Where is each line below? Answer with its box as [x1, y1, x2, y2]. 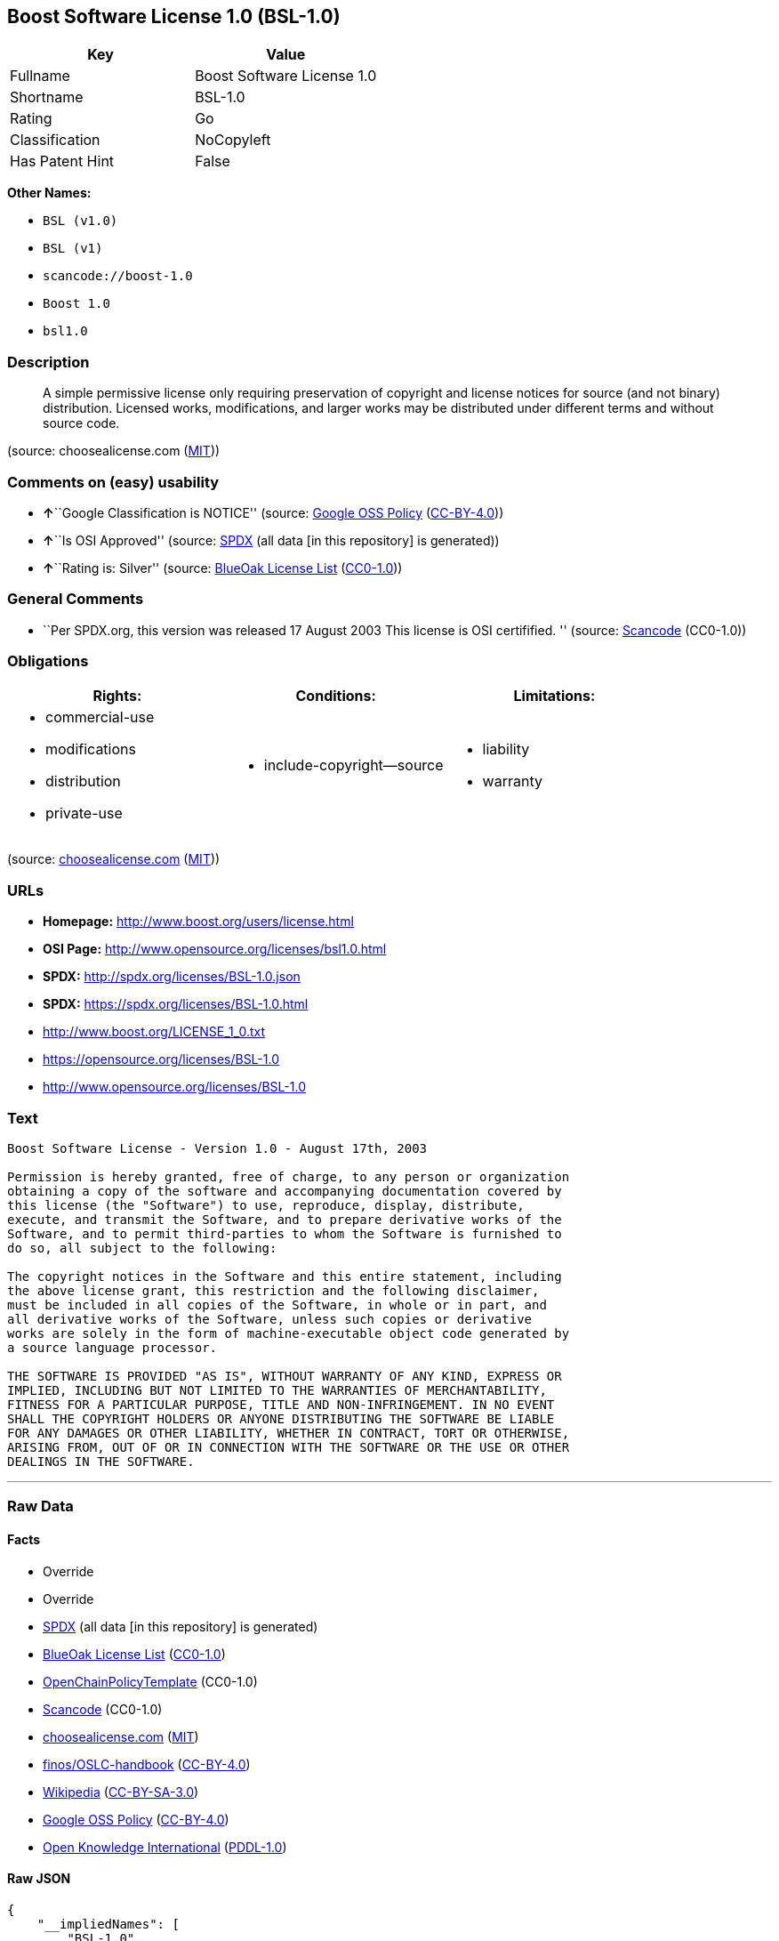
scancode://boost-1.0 [43, 269, 193, 284]
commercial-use [45, 708, 155, 727]
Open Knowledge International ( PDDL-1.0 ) [43, 1839, 287, 1855]
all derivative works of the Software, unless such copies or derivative [7, 1311, 533, 1326]
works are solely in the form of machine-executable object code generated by [7, 1325, 570, 1341]
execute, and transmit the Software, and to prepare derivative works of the [7, 1212, 562, 1227]
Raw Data [7, 1497, 74, 1516]
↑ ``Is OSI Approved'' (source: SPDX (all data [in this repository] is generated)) [43, 532, 500, 548]
